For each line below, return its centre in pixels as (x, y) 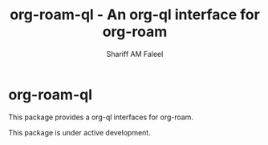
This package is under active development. (79, 132)
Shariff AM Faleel (135, 54)
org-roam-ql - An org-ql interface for (135, 15)
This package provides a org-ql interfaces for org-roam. (101, 117)
